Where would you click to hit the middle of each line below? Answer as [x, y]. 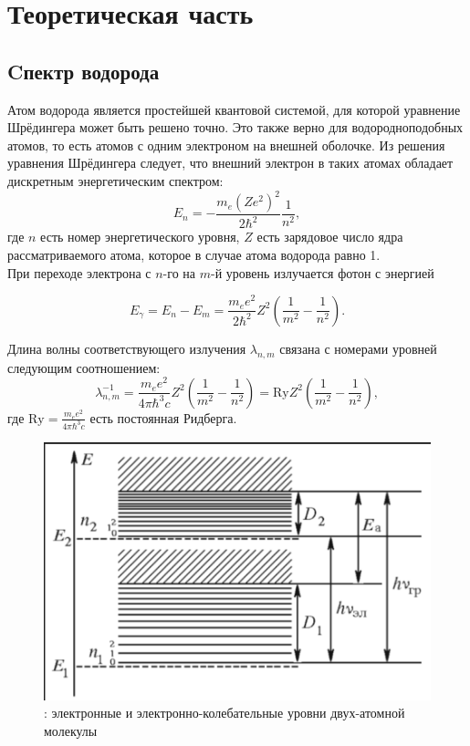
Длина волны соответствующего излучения [127, 348]
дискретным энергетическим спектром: [115, 180]
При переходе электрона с [79, 272]
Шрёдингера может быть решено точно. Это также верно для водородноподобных [235, 127]
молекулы [71, 730]
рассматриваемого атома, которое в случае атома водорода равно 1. [194, 255]
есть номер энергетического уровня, [140, 237]
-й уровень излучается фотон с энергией [322, 272]
